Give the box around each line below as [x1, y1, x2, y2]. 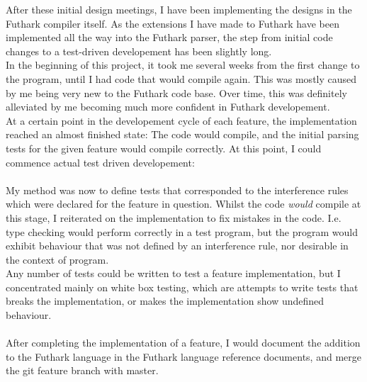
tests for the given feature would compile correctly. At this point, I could [6, 140, 322, 155]
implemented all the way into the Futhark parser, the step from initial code [6, 30, 333, 45]
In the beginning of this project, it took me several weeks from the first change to [6, 57, 360, 72]
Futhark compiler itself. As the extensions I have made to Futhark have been [6, 16, 339, 30]
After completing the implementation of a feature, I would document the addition [6, 335, 361, 350]
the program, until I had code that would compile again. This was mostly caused [6, 71, 357, 86]
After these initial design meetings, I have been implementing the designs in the [6, 2, 352, 16]
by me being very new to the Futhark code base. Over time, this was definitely [6, 85, 347, 100]
